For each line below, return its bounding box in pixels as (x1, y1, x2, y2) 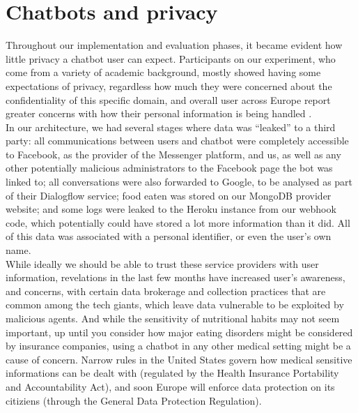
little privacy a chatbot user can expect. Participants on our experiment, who (6, 51, 336, 66)
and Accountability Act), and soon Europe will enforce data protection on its (6, 379, 335, 393)
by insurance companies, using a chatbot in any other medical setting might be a (6, 338, 351, 353)
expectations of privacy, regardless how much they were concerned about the (6, 78, 332, 93)
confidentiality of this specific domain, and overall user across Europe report (6, 92, 331, 107)
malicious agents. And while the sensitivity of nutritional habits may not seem (6, 311, 340, 325)
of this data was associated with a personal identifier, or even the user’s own (6, 229, 332, 243)
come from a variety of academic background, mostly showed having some (6, 65, 321, 80)
